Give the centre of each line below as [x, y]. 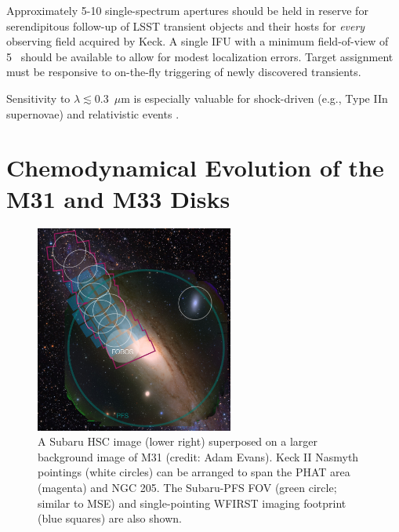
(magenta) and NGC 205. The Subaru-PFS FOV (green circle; [187, 488]
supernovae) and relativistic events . [93, 113]
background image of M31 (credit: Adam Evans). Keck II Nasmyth [198, 456]
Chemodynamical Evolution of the [195, 168]
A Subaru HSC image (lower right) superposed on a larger [178, 441]
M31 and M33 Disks [118, 198]
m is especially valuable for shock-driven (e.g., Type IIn [254, 98]
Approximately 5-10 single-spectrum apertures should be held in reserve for [187, 10]
